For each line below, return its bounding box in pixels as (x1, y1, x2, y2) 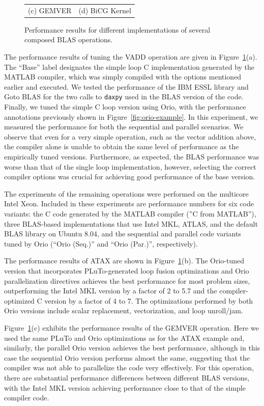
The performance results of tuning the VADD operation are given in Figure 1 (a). (4, 51, 257, 62)
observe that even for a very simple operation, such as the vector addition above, (4, 131, 256, 142)
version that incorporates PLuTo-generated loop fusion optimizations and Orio (4, 265, 249, 276)
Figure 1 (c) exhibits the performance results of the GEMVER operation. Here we (4, 322, 259, 333)
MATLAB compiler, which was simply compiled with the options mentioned (4, 71, 242, 82)
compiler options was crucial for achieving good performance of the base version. (4, 171, 255, 182)
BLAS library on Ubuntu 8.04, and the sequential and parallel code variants (4, 228, 241, 239)
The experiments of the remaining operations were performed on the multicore (4, 188, 249, 199)
